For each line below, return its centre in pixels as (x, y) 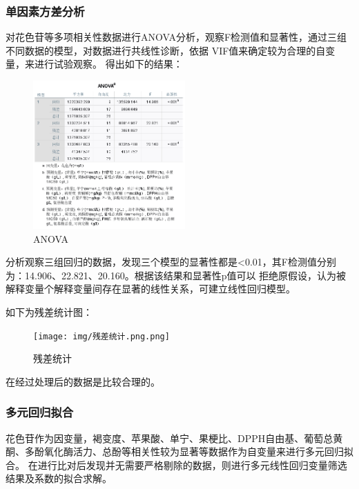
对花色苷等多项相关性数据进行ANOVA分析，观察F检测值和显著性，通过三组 (176, 37)
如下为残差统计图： (49, 312)
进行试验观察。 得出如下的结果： (108, 64)
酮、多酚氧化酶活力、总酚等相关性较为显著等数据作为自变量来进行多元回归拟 (179, 451)
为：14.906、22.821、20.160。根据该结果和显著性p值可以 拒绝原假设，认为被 (176, 275)
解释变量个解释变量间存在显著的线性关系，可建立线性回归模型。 (151, 289)
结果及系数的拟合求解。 (59, 478)
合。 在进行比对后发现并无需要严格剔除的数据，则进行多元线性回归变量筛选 (176, 465)
